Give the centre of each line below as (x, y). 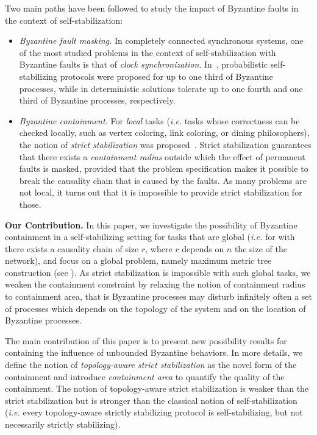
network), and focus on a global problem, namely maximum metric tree (138, 260)
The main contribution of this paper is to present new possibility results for (146, 340)
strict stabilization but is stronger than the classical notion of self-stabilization (151, 400)
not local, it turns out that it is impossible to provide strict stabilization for (161, 192)
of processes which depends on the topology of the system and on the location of (155, 308)
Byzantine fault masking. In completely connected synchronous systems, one (161, 41)
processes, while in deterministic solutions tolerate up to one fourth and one (161, 88)
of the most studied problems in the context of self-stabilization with (148, 52)
